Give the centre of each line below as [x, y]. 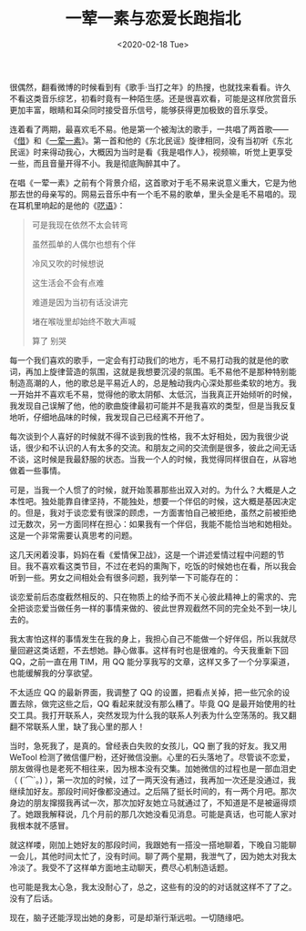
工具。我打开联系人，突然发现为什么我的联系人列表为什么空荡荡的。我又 [153, 714]
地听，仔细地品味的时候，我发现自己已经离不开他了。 [109, 417]
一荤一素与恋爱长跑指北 [153, 19]
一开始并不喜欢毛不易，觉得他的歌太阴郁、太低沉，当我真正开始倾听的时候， [153, 394]
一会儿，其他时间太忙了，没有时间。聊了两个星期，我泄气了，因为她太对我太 [153, 855]
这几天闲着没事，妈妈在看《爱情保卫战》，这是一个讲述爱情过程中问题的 [143, 554]
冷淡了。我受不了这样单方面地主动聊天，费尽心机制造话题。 [121, 867]
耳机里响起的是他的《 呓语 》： [71, 205]
